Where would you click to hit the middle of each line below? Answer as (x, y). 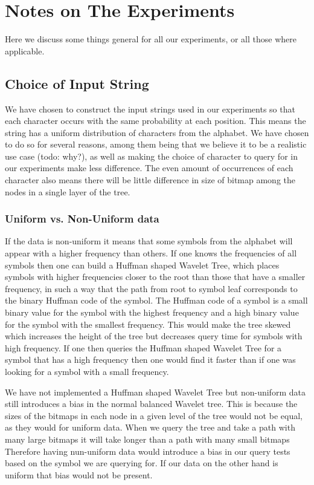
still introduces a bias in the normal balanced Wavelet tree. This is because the (151, 404)
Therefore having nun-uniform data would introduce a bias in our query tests (148, 451)
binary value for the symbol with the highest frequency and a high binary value (152, 312)
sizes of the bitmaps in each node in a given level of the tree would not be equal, (154, 415)
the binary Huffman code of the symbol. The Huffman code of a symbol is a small (156, 300)
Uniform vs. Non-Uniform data (82, 219)
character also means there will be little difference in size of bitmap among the (150, 180)
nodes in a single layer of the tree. (68, 191)
